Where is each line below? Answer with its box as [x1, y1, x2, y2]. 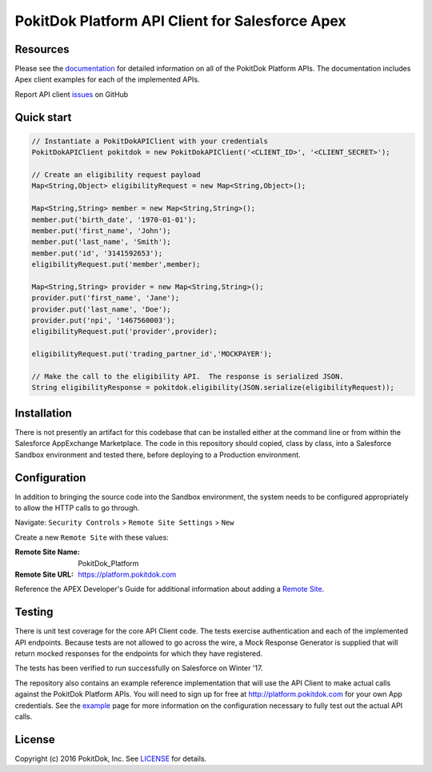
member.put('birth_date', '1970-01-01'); [31, 215, 197, 224]
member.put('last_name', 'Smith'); [31, 237, 171, 247]
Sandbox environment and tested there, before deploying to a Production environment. [14, 449, 302, 460]
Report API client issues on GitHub [14, 89, 129, 99]
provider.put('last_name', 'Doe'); [31, 304, 171, 314]
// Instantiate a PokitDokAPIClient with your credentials [31, 136, 268, 146]
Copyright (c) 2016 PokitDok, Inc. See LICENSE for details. [14, 754, 207, 763]
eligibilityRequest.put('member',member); [31, 260, 201, 269]
